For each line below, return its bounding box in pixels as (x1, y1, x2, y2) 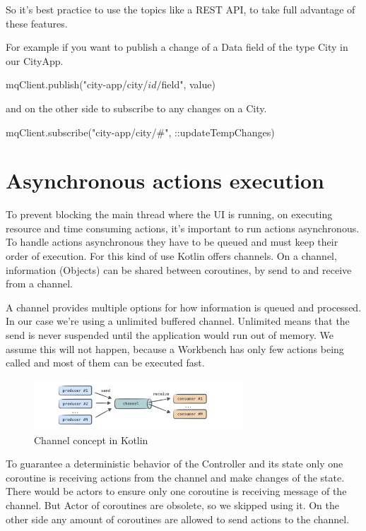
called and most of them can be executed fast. (6, 355, 205, 370)
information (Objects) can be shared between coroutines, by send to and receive (6, 262, 352, 277)
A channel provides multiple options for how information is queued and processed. (6, 299, 362, 314)
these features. (6, 16, 68, 30)
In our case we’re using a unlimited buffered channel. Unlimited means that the (6, 314, 350, 328)
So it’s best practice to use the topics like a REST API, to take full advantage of (6, 2, 355, 16)
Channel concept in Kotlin (34, 432, 148, 447)
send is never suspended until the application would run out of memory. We (6, 328, 334, 342)
